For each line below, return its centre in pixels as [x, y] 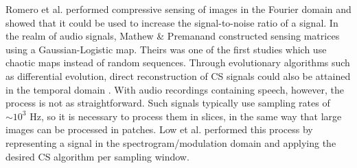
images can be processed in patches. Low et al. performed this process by [159, 129]
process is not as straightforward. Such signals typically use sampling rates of [168, 103]
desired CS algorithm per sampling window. [97, 156]
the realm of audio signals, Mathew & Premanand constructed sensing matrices [173, 36]
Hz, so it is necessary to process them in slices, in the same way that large [186, 116]
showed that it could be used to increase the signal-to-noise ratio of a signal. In [172, 22]
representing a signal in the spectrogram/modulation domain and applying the [171, 142]
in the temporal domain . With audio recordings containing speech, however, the [175, 89]
